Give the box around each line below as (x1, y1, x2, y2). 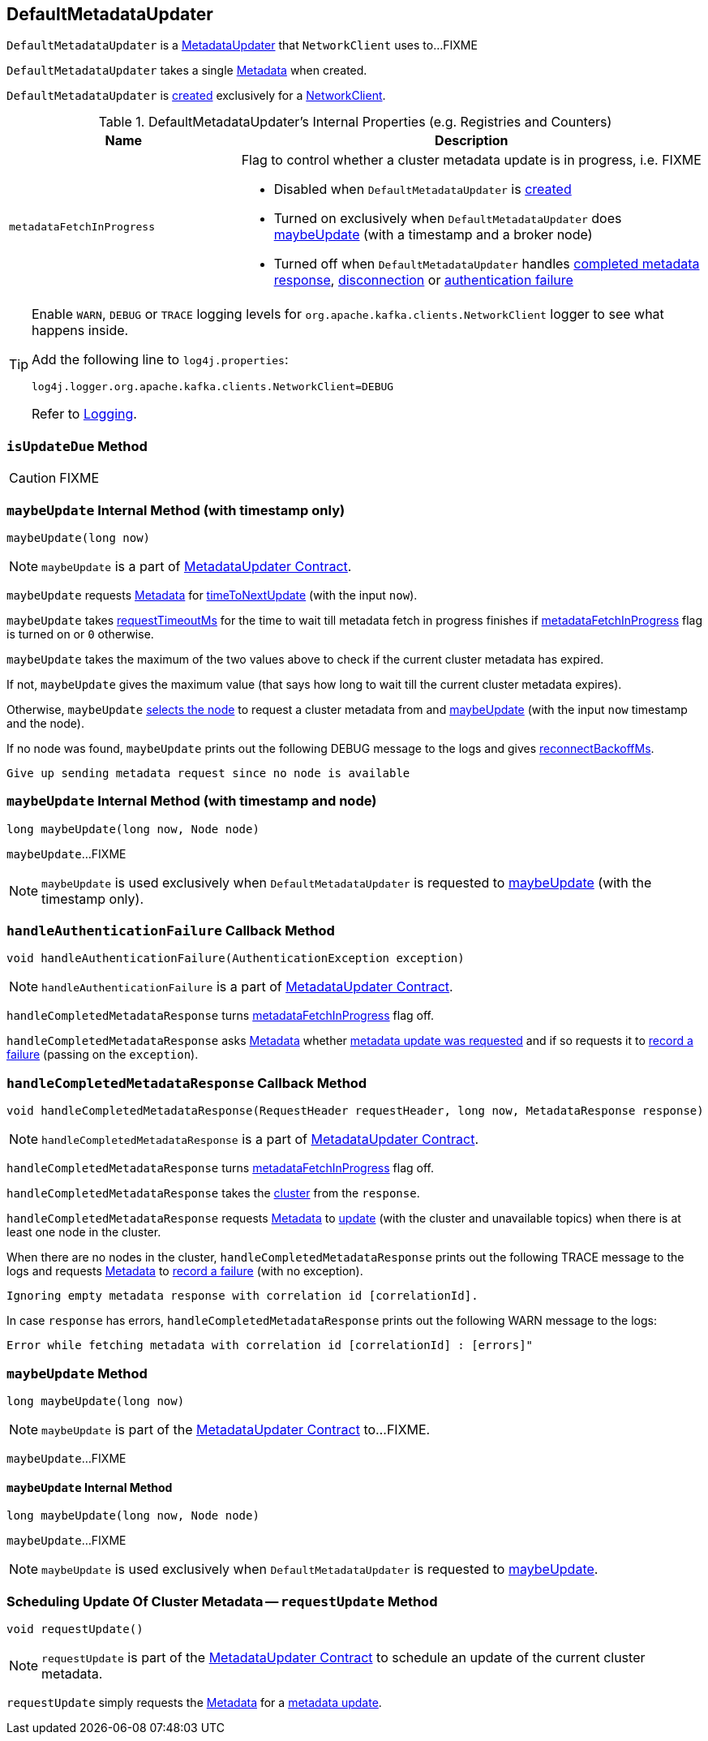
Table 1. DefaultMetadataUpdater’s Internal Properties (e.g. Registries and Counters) (98, 114, 612, 131)
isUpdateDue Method (6, 437, 148, 454)
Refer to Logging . (32, 406, 137, 423)
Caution (9, 470, 57, 487)
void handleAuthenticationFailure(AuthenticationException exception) (6, 952, 465, 965)
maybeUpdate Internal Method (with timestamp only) (6, 501, 345, 518)
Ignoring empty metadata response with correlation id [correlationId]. (6, 1289, 478, 1303)
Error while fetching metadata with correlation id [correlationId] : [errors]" (6, 1339, 534, 1352)
